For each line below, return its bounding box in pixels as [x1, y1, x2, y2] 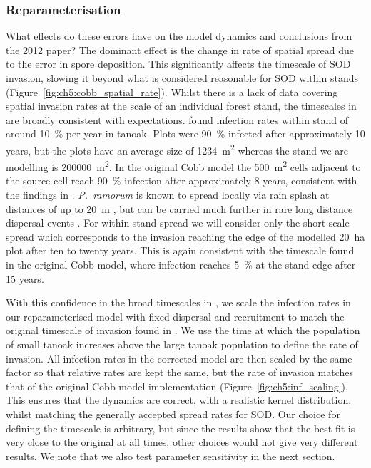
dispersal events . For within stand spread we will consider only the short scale [6, 215, 350, 230]
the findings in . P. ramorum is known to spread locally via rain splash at [6, 187, 330, 202]
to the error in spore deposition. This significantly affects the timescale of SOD [6, 56, 351, 71]
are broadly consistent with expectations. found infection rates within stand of [6, 112, 349, 127]
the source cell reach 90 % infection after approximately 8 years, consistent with [6, 173, 357, 188]
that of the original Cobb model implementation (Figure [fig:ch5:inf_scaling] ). [6, 378, 348, 393]
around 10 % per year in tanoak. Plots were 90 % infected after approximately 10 [6, 126, 365, 141]
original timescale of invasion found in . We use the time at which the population [6, 323, 360, 338]
